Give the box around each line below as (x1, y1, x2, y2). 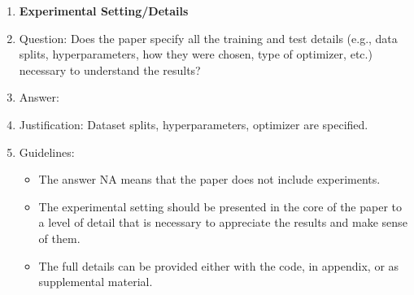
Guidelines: (19, 143, 75, 160)
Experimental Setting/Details (19, 2, 189, 19)
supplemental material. (38, 273, 153, 290)
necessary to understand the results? (19, 61, 201, 78)
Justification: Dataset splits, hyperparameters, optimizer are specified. (19, 115, 368, 132)
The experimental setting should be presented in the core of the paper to (38, 197, 403, 215)
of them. (38, 229, 81, 246)
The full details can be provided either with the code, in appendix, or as (38, 257, 399, 274)
